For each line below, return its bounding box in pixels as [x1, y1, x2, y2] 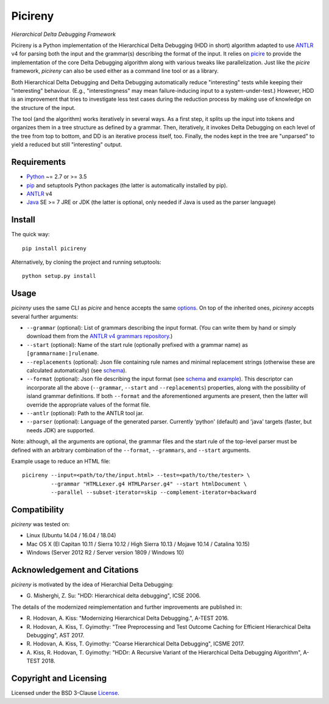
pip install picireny [22, 245, 87, 252]
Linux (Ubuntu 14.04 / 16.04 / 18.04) [26, 532, 116, 539]
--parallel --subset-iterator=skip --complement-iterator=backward [51, 489, 257, 496]
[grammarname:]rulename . [26, 350, 99, 357]
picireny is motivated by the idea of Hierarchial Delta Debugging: [11, 581, 174, 589]
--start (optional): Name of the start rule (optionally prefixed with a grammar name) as [26, 341, 248, 348]
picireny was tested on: [11, 521, 70, 528]
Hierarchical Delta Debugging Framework [11, 31, 116, 38]
